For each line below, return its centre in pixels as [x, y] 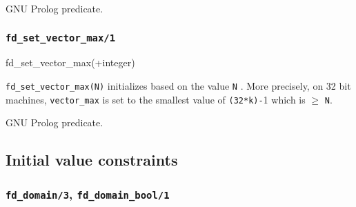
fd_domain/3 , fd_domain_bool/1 [88, 194]
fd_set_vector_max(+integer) [70, 62]
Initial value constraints [92, 160]
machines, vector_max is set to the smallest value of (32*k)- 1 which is [156, 99]
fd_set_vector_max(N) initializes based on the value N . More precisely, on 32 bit [178, 85]
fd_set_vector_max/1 [61, 38]
